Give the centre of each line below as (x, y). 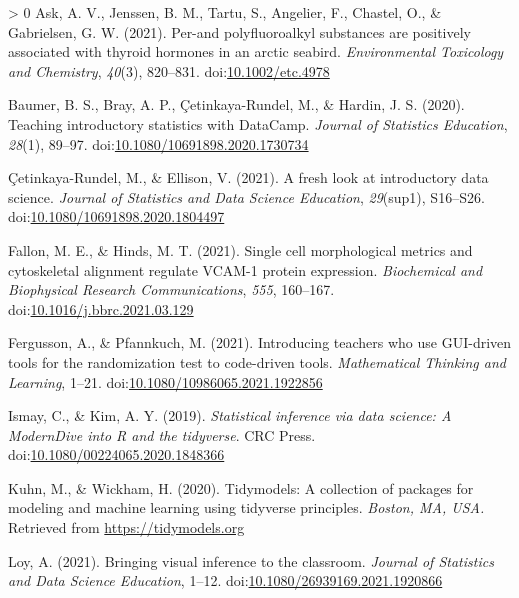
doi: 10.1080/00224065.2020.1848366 (116, 454)
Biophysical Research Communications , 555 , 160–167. (171, 289)
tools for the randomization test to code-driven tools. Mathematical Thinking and (257, 361)
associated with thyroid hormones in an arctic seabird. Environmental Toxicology (256, 51)
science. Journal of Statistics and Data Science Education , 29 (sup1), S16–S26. (246, 196)
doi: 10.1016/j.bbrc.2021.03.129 (101, 308)
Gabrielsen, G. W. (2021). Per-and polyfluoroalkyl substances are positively (239, 31)
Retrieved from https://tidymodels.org (126, 527)
